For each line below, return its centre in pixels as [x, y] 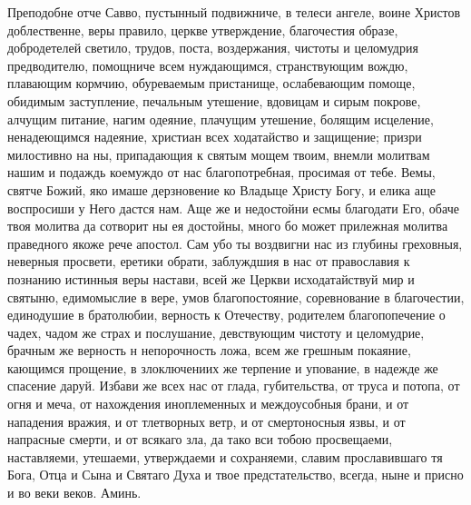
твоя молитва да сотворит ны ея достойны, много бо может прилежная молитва [228, 226]
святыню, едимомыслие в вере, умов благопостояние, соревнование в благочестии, [236, 297]
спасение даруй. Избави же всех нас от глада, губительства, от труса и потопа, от [234, 386]
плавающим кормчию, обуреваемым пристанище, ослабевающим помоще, [211, 83]
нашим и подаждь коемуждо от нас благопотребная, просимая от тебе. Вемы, [221, 172]
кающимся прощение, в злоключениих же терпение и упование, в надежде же [223, 367]
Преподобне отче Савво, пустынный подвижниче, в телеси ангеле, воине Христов [234, 12]
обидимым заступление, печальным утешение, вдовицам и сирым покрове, [214, 100]
